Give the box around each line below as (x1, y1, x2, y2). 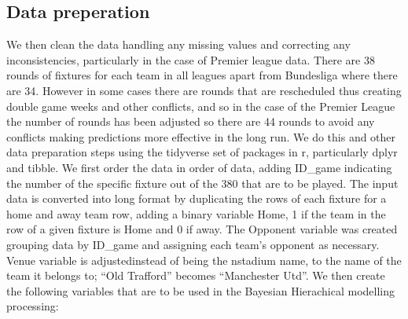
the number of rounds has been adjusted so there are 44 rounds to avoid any (6, 113, 375, 130)
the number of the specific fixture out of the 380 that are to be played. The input (6, 174, 399, 191)
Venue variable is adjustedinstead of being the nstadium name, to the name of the (6, 251, 402, 268)
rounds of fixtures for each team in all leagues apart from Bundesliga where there (6, 67, 398, 83)
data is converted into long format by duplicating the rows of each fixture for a (6, 190, 387, 207)
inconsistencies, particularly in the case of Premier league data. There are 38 (6, 51, 375, 68)
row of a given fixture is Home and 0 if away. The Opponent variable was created (6, 221, 398, 237)
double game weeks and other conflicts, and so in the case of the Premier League (6, 97, 395, 114)
